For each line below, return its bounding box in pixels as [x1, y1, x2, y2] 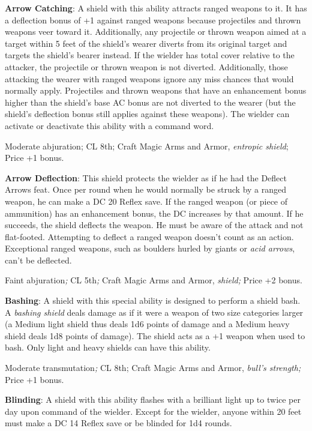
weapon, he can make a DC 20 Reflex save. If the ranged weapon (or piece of [5, 194, 288, 207]
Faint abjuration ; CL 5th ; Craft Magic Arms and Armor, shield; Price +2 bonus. [5, 274, 302, 286]
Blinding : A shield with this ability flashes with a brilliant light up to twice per [5, 393, 301, 406]
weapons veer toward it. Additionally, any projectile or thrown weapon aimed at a [5, 25, 307, 38]
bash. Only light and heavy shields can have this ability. [5, 341, 211, 354]
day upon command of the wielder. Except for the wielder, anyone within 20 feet [5, 405, 302, 417]
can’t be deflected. [5, 253, 72, 266]
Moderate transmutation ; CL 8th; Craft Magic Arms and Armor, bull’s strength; [5, 361, 301, 374]
